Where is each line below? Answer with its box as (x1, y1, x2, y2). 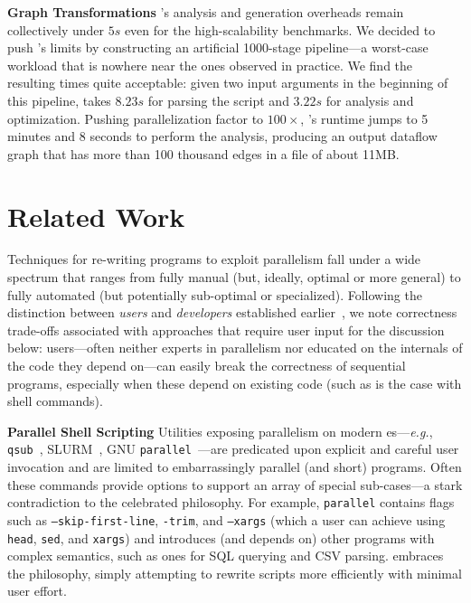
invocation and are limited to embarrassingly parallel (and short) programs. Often (7, 457, 462, 476)
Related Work (7, 197, 185, 234)
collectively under (7, 20, 104, 39)
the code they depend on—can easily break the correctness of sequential (7, 356, 406, 375)
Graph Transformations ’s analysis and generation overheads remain (7, 3, 404, 21)
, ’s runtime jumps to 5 (300, 108, 429, 127)
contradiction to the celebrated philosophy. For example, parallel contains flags (7, 493, 455, 512)
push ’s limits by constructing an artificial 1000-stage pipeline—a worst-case (7, 38, 429, 57)
